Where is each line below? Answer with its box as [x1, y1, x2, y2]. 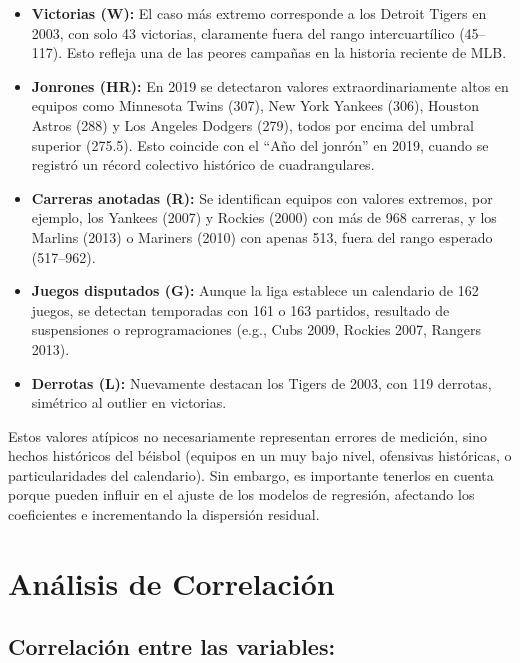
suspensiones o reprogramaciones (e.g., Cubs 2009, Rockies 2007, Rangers [31, 319, 481, 340]
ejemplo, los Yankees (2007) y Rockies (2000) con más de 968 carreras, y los [31, 207, 497, 228]
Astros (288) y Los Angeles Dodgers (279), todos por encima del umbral [31, 114, 474, 135]
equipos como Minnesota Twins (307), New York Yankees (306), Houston [31, 95, 480, 116]
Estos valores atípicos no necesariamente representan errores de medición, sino [8, 425, 487, 446]
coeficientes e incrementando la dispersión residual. [8, 504, 320, 525]
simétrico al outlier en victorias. [31, 392, 227, 413]
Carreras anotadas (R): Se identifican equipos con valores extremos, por [31, 187, 493, 208]
